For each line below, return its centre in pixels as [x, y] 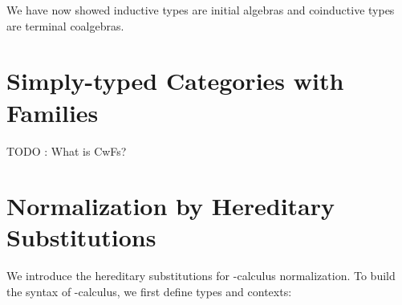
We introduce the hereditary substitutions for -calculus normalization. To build [201, 276]
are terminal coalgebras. [65, 25]
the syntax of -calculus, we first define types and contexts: [149, 291]
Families [53, 112]
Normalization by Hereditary [171, 206]
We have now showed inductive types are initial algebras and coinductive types [201, 10]
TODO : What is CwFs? [67, 150]
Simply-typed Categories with [175, 81]
